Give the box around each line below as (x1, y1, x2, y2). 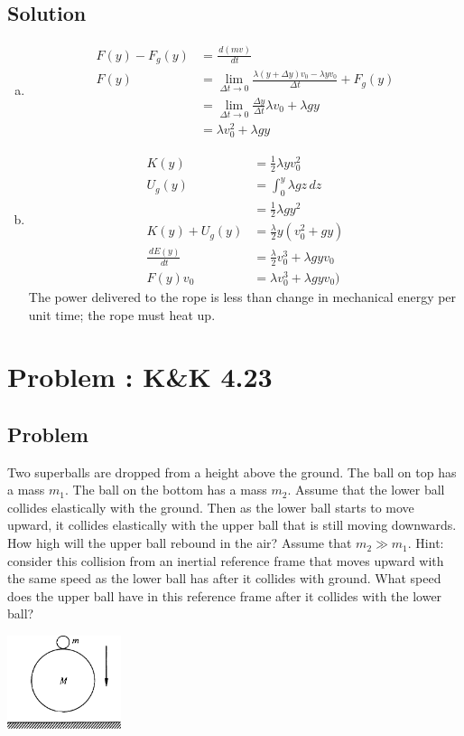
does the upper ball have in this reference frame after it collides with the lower (7, 586, 442, 605)
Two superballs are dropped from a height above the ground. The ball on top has (7, 462, 457, 481)
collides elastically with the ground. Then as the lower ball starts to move (7, 497, 414, 516)
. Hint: (407, 533, 444, 552)
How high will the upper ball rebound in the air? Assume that (7, 533, 352, 552)
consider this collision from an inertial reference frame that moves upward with (7, 551, 444, 570)
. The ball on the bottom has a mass (65, 480, 267, 499)
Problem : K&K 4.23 (7, 358, 273, 395)
